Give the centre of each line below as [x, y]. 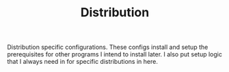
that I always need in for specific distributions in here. [83, 62]
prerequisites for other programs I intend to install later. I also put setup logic [114, 54]
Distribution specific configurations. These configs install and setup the [108, 47]
